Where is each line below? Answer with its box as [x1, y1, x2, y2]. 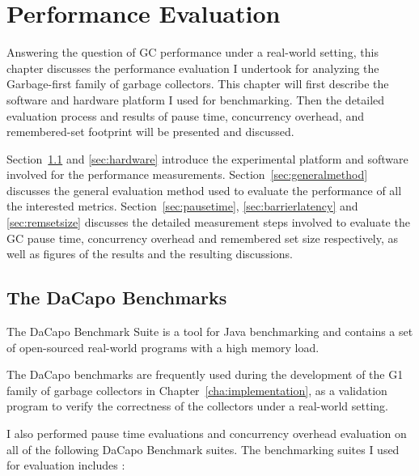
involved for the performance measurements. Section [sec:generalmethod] [6, 166, 368, 183]
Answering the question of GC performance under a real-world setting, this [6, 44, 379, 61]
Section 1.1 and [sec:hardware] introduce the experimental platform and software [6, 150, 408, 167]
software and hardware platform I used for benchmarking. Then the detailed [6, 91, 385, 108]
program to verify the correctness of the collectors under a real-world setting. [6, 397, 388, 414]
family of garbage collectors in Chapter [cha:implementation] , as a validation [6, 381, 387, 398]
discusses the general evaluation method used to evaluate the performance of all [6, 181, 402, 198]
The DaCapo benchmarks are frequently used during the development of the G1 [6, 366, 404, 383]
